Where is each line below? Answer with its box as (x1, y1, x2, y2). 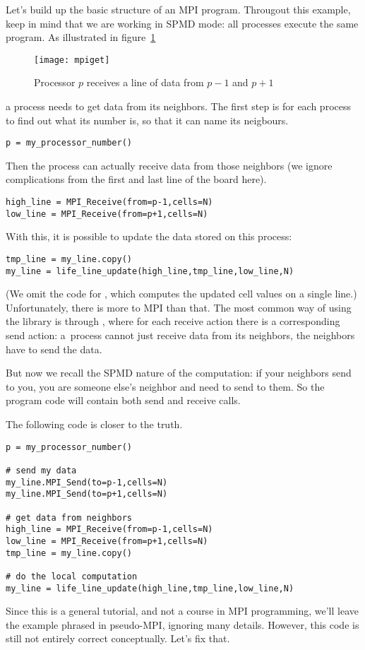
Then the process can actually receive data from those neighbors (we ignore (6, 158, 333, 172)
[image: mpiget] (34, 54, 110, 65)
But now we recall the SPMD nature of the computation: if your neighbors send (6, 365, 352, 380)
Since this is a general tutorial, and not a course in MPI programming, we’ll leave (6, 603, 359, 618)
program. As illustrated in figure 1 (6, 30, 156, 45)
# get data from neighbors (6, 512, 132, 523)
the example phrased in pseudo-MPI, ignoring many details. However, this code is (6, 617, 359, 632)
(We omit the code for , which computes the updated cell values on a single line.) (6, 286, 357, 301)
